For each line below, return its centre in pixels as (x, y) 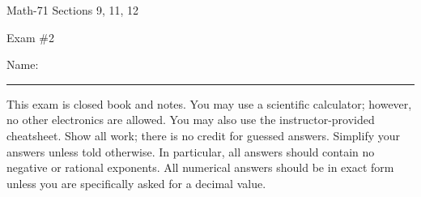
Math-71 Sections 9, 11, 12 (73, 10)
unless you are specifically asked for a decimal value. (136, 183)
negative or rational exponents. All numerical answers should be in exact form (200, 167)
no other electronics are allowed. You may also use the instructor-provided (191, 120)
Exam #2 (30, 37)
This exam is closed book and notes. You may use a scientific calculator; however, (209, 103)
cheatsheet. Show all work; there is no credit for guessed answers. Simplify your (204, 135)
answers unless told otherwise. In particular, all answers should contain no (191, 151)
